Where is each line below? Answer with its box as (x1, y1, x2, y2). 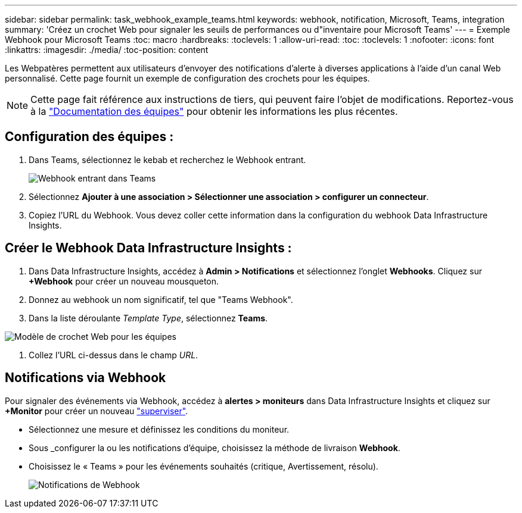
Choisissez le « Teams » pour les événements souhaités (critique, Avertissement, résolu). (29, 461, 378, 471)
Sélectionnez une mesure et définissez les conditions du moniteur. (29, 424, 290, 434)
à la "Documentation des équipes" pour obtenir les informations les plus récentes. (30, 105, 398, 117)
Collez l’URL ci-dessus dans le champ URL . (29, 349, 198, 360)
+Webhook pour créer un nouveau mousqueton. (29, 276, 219, 286)
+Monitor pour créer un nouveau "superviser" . (5, 405, 188, 416)
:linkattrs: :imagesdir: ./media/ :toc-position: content (5, 45, 209, 55)
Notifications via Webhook (5, 370, 166, 386)
